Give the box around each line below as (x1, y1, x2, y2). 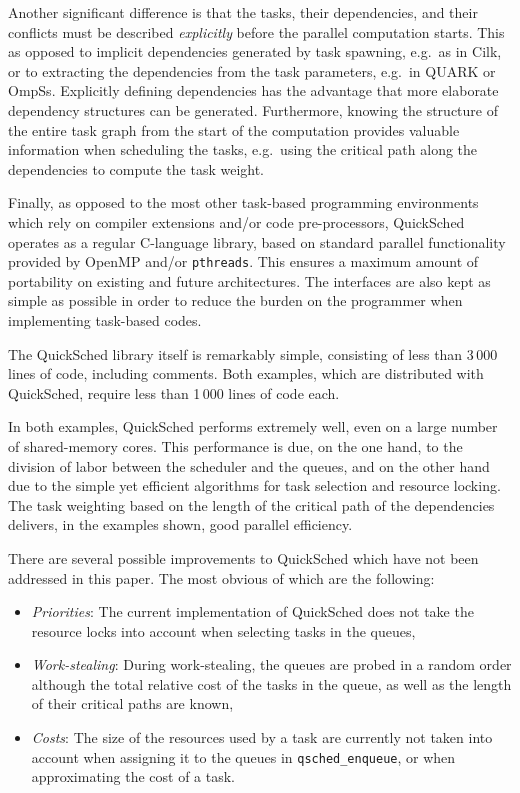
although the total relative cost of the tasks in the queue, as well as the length (31, 673, 512, 694)
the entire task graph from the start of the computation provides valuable (8, 119, 460, 140)
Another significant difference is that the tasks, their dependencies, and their (8, 2, 478, 22)
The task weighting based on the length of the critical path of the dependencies (8, 494, 495, 515)
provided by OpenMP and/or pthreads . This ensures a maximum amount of (8, 251, 479, 272)
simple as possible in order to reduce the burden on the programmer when (8, 290, 463, 311)
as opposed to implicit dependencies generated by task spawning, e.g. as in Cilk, (8, 41, 502, 62)
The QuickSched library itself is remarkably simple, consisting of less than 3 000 (8, 343, 498, 364)
